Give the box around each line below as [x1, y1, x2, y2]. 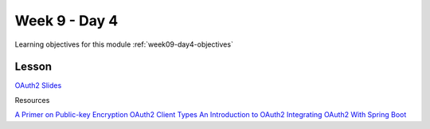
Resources [14, 95, 50, 104]
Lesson [14, 60, 52, 74]
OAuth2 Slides [14, 81, 62, 90]
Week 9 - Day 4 [14, 12, 119, 29]
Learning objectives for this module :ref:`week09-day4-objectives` [14, 40, 234, 49]
